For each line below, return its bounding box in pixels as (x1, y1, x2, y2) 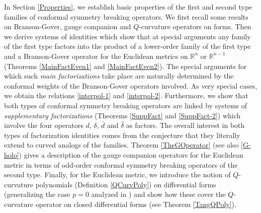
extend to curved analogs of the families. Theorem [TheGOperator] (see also (4, 139, 239, 150)
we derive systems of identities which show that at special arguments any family (4, 31, 251, 41)
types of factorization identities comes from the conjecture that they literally (4, 129, 240, 140)
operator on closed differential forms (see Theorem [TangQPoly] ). (35, 198, 236, 209)
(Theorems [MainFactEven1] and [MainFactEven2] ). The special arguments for (4, 60, 247, 71)
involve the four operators (4, 120, 83, 130)
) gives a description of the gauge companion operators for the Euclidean (19, 149, 243, 160)
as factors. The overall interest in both (126, 120, 245, 130)
